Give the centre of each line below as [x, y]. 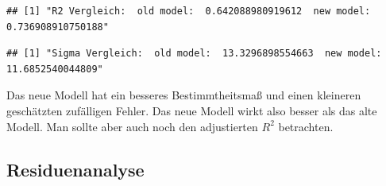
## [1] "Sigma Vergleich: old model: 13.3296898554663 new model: [194, 54]
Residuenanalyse [75, 169]
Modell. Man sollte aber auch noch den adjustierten [132, 126]
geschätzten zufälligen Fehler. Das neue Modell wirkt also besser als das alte [192, 110]
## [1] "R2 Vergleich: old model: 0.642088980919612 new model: [189, 11]
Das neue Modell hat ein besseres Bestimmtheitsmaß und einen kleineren [184, 95]
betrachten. [306, 126]
